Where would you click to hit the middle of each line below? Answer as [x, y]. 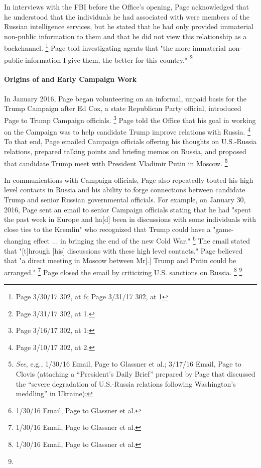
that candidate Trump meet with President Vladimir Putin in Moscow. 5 [116, 162]
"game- [223, 229]
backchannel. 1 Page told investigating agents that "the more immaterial [115, 47]
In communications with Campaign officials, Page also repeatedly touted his [121, 180]
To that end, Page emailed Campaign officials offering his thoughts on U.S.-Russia [130, 141]
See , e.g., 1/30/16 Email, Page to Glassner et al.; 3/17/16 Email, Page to [128, 364]
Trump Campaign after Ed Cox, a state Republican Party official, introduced [123, 108]
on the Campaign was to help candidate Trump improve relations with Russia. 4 [127, 131]
